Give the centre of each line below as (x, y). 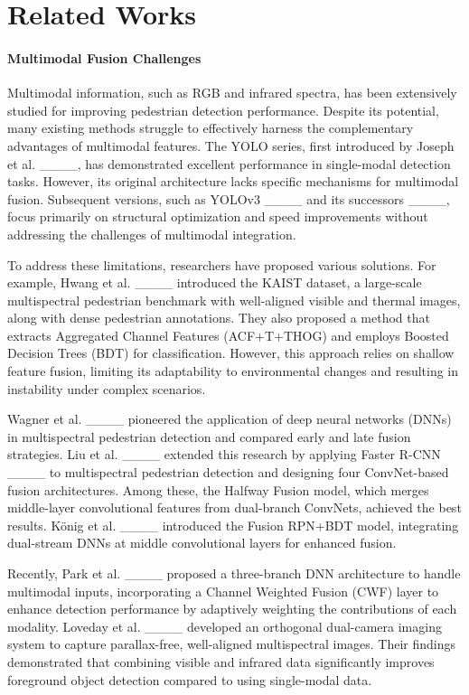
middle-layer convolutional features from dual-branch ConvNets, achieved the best (234, 507)
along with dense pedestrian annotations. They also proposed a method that (219, 318)
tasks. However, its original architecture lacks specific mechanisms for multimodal (233, 181)
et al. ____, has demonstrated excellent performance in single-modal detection (229, 163)
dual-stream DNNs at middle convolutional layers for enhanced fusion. (202, 543)
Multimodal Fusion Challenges (104, 57)
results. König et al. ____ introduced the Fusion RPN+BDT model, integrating (233, 525)
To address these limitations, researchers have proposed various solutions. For (222, 264)
